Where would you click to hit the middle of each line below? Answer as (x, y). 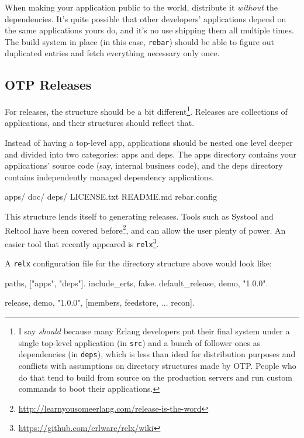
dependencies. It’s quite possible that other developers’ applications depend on (146, 18)
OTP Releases (48, 85)
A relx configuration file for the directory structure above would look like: (138, 263)
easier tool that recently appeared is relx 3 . (82, 242)
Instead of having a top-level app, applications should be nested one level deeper (149, 143)
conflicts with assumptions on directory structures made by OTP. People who (157, 365)
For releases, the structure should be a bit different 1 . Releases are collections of (146, 110)
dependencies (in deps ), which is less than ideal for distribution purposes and (157, 354)
